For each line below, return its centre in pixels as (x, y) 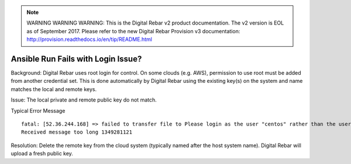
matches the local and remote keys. (54, 89)
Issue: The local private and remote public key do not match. (84, 100)
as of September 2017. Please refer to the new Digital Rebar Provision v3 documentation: (133, 31)
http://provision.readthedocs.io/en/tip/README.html (89, 39)
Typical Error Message (38, 110)
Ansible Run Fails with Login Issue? (76, 59)
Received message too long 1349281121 (77, 132)
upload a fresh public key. (42, 153)
